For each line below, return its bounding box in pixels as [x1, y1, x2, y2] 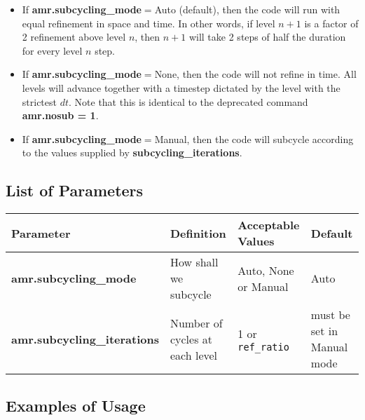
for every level [22, 43, 83, 57]
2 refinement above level [22, 29, 126, 44]
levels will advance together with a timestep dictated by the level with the [22, 80, 340, 95]
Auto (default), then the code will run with [154, 2, 340, 16]
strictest [22, 94, 57, 109]
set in [310, 323, 338, 339]
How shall [170, 254, 219, 271]
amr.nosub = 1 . [22, 108, 99, 123]
